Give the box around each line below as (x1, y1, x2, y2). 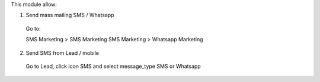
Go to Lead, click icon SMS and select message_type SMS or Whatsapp (25, 63, 201, 70)
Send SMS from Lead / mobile (25, 49, 100, 56)
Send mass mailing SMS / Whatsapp (25, 12, 115, 19)
